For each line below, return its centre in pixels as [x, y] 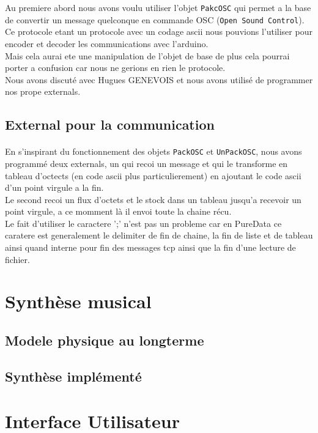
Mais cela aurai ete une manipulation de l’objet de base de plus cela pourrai [147, 55]
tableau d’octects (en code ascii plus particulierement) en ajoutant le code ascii [153, 175]
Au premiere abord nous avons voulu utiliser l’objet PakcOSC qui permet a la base [158, 7]
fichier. [17, 259]
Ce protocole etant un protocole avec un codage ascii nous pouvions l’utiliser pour [159, 31]
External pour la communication [110, 124]
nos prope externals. [43, 91]
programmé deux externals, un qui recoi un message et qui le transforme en [146, 163]
